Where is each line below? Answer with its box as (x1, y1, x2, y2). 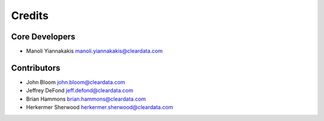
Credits (11, 9, 49, 22)
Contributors (11, 63, 61, 73)
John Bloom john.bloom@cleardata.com (26, 78, 125, 86)
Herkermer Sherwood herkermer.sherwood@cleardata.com (26, 104, 173, 111)
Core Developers (11, 32, 76, 42)
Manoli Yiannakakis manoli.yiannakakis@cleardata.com (26, 48, 163, 55)
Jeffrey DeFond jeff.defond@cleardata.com (26, 87, 133, 94)
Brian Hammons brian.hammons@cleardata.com (26, 95, 146, 103)
